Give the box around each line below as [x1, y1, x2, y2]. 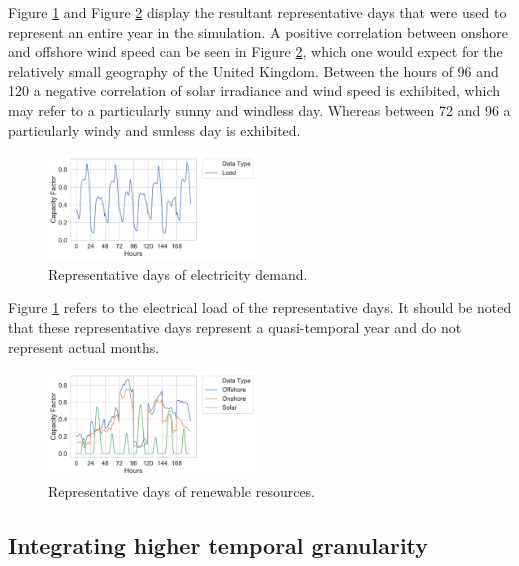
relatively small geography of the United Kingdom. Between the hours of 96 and [8, 60, 499, 81]
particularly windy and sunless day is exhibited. [8, 119, 301, 140]
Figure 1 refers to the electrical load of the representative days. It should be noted [8, 297, 512, 318]
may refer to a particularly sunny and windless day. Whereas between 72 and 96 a [8, 99, 511, 120]
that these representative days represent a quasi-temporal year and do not [8, 317, 462, 338]
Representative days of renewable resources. [48, 480, 316, 501]
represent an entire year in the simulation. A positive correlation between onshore [8, 21, 508, 42]
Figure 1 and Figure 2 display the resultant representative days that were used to [8, 2, 507, 22]
